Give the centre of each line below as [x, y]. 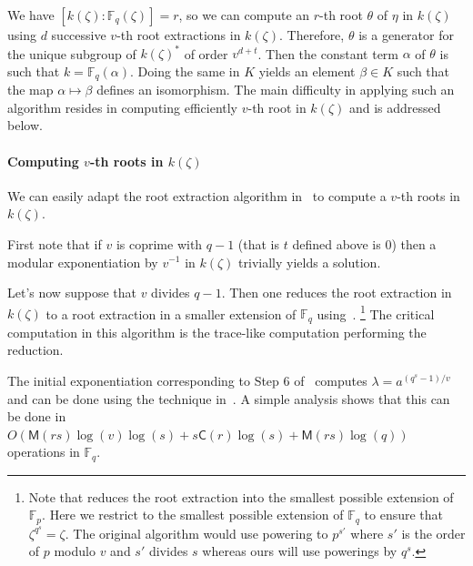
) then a [414, 243]
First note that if [55, 243]
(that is [259, 243]
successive [79, 35]
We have [31, 15]
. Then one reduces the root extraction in [337, 293]
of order [206, 53]
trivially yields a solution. [310, 262]
